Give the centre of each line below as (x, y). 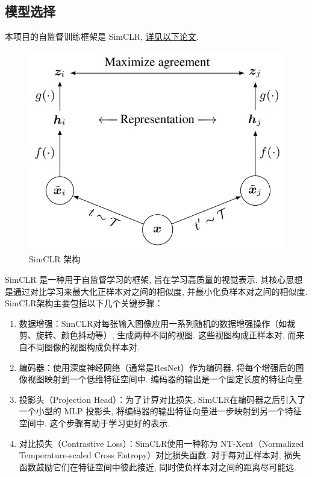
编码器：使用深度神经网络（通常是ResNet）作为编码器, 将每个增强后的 (157, 367)
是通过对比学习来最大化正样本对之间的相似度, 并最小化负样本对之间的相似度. (156, 291)
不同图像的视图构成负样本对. (83, 347)
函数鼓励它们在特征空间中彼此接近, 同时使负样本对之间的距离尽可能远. (158, 466)
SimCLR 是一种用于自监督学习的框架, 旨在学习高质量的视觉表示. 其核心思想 (154, 280)
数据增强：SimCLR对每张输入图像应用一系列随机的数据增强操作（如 (153, 323)
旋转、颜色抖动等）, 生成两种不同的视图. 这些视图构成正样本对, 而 (166, 335)
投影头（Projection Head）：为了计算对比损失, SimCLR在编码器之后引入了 (162, 399)
